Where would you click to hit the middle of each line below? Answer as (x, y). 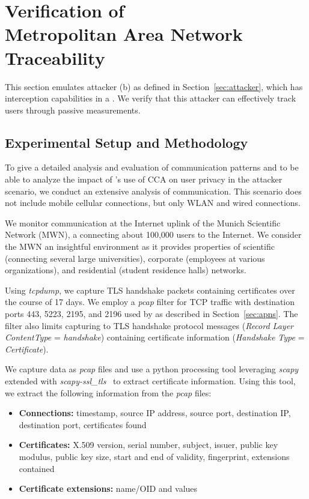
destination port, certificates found (83, 424)
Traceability (55, 57)
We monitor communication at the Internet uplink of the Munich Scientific (143, 222)
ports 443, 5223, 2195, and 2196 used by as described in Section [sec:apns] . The (151, 314)
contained (37, 468)
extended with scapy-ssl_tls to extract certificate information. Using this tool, (150, 380)
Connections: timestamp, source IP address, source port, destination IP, (155, 413)
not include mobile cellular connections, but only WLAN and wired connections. (153, 203)
